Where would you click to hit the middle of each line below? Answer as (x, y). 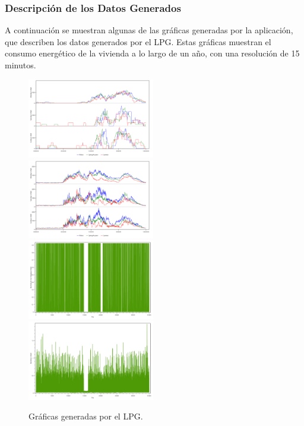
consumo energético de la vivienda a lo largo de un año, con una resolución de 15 (152, 53)
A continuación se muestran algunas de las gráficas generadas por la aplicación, (149, 30)
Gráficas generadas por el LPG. (86, 416)
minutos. (20, 65)
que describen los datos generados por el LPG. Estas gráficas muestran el (138, 41)
